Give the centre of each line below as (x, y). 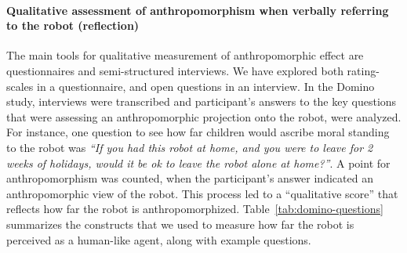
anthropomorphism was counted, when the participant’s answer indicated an (190, 178)
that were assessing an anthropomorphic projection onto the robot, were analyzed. (204, 116)
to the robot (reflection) (73, 25)
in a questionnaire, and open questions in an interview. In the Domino (206, 86)
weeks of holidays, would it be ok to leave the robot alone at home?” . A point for (198, 163)
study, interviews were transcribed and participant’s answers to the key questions (202, 101)
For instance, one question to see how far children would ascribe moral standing (198, 132)
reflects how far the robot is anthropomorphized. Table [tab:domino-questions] (195, 209)
